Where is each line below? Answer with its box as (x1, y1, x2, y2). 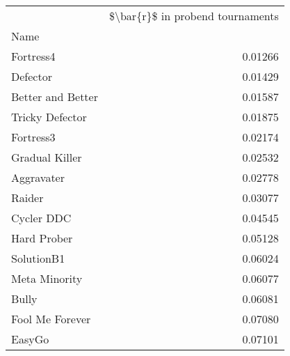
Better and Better (11, 88, 98, 105)
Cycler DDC (11, 210, 72, 226)
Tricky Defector (11, 109, 87, 125)
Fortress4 (11, 48, 56, 64)
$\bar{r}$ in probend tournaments (108, 8, 279, 24)
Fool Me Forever (11, 311, 91, 327)
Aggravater (11, 169, 65, 185)
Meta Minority (11, 270, 83, 286)
